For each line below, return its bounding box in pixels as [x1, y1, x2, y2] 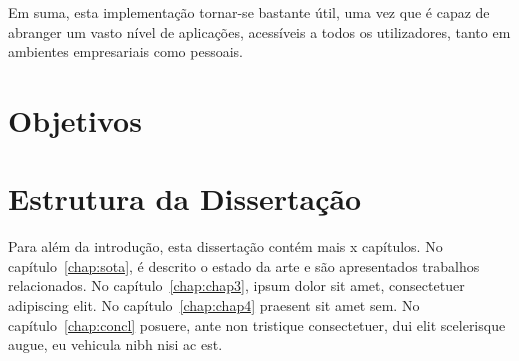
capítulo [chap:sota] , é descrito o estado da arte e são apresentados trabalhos [8, 255, 480, 276]
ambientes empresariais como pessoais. [8, 41, 243, 62]
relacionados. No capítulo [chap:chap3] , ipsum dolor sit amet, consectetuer [8, 275, 465, 296]
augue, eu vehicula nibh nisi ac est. [8, 334, 223, 355]
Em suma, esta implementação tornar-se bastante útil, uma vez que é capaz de [8, 2, 490, 22]
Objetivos [8, 99, 142, 140]
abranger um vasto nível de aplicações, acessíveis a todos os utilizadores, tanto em [8, 21, 511, 42]
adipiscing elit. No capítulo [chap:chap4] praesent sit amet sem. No [8, 295, 420, 316]
